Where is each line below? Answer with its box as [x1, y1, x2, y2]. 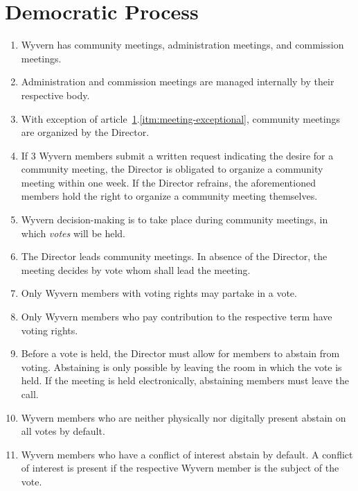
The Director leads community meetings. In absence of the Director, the [21, 249, 328, 264]
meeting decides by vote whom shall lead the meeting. [21, 262, 251, 277]
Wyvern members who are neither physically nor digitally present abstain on [21, 410, 346, 424]
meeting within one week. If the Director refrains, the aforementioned [21, 175, 316, 189]
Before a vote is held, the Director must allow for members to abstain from [21, 346, 340, 361]
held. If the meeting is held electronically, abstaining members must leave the [21, 373, 350, 388]
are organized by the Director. [21, 125, 150, 139]
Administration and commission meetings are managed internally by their [21, 74, 334, 89]
